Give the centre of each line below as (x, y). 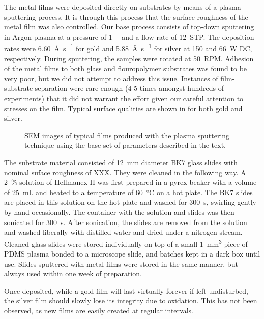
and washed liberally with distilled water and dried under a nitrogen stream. (123, 232)
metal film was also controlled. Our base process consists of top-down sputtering (129, 27)
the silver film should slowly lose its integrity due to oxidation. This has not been (131, 300)
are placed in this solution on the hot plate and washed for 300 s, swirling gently (130, 202)
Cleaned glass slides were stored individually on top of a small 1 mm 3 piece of (126, 243)
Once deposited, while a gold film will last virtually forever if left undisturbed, (126, 290)
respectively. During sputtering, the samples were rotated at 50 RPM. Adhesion (129, 58)
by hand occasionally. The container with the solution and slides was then (119, 212)
